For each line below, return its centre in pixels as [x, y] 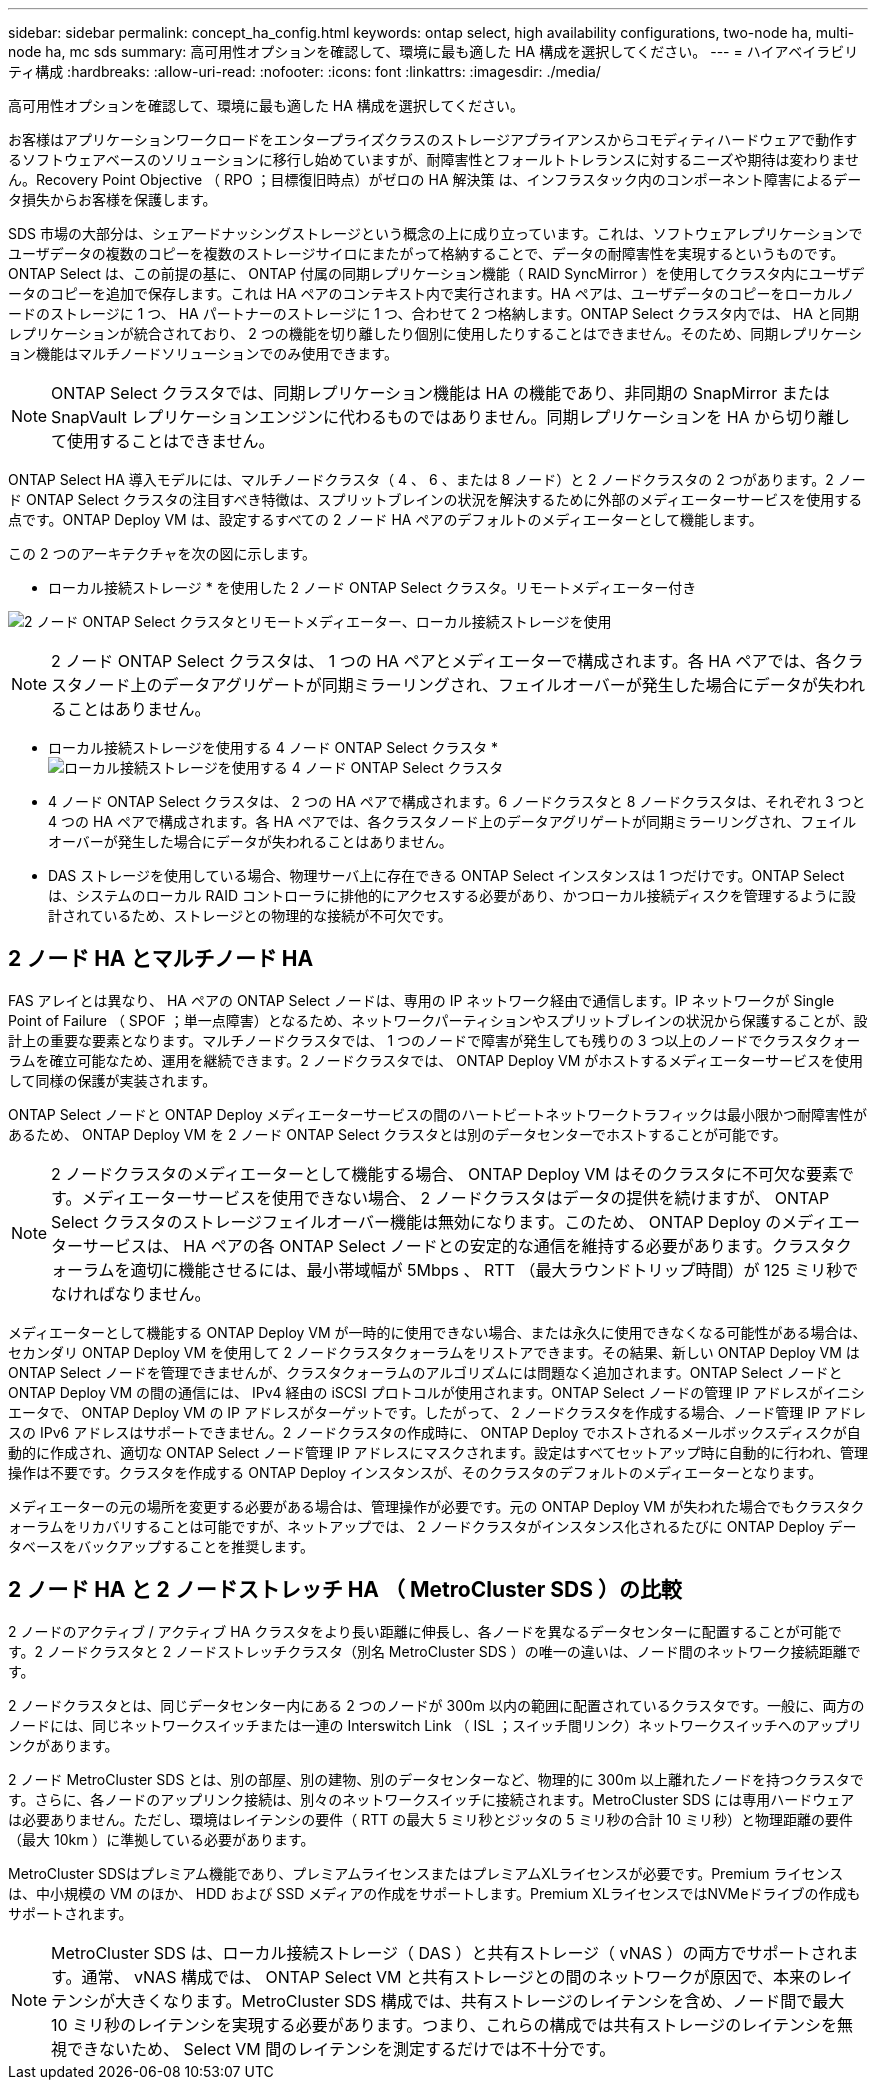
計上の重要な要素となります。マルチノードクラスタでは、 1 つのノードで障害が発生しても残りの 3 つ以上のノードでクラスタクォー [434, 1040]
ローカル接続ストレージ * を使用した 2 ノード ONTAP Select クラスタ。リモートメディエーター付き [372, 587]
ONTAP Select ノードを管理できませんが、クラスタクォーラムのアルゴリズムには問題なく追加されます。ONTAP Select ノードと [425, 1372]
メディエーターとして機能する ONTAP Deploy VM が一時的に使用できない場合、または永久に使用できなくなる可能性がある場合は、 [437, 1332]
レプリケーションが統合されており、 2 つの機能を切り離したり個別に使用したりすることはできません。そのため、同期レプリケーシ [435, 333]
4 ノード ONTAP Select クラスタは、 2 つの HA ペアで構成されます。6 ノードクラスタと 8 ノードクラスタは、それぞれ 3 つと [457, 801]
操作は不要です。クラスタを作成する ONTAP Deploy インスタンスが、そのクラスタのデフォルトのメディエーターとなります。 [415, 1472]
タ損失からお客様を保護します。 [112, 199]
